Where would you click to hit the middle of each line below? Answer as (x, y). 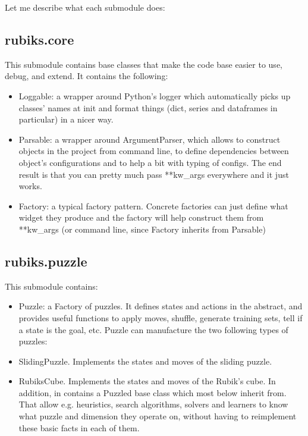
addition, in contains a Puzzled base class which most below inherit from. (153, 392)
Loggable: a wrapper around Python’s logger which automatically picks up (155, 95)
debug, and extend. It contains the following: (87, 76)
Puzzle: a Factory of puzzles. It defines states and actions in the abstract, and (161, 306)
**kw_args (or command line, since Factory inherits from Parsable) (142, 229)
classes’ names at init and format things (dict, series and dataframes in (148, 107)
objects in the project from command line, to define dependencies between (154, 151)
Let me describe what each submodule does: (85, 7)
